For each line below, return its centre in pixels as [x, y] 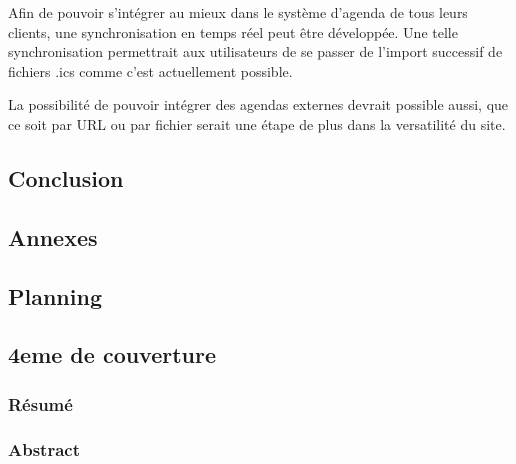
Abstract [44, 449]
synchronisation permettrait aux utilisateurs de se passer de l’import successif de [255, 51]
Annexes [53, 236]
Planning [55, 295]
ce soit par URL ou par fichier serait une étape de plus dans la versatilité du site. [257, 123]
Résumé [40, 403]
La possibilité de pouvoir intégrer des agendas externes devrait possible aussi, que [258, 104]
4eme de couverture [112, 354]
